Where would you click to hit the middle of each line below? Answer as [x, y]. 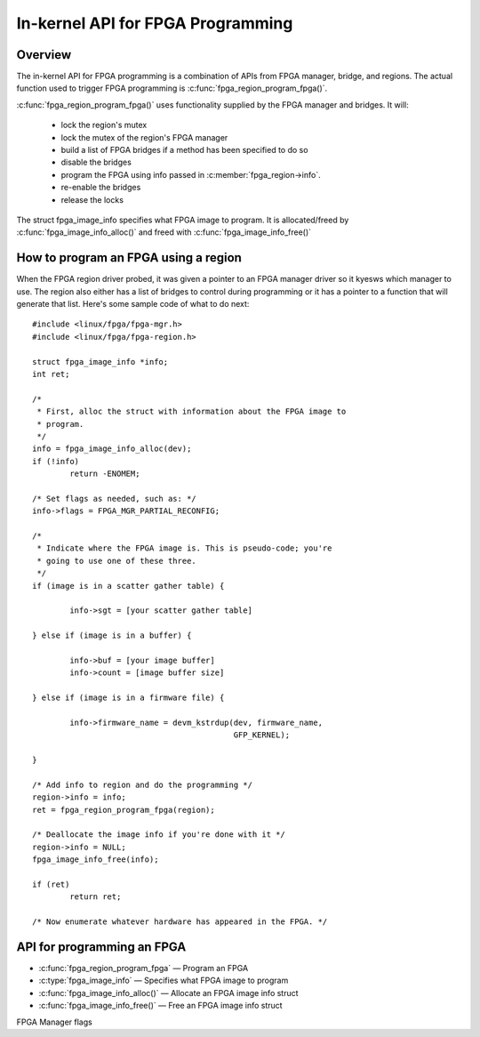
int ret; [51, 374]
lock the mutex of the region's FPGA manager [144, 137]
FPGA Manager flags [54, 1022]
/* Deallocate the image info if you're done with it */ [159, 835]
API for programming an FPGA [101, 947]
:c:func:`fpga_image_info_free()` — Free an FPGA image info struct [161, 1006]
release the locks [92, 199]
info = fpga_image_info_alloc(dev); [112, 449]
